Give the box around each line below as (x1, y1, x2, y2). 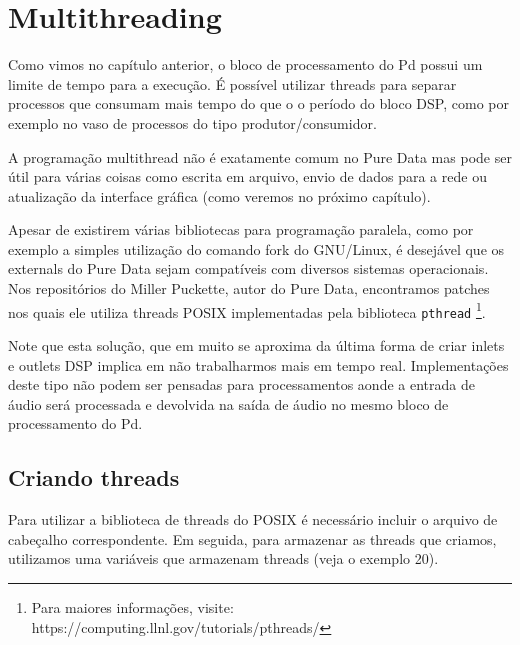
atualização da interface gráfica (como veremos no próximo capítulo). (8, 185, 431, 206)
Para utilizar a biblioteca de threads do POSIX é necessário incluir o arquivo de (8, 509, 498, 530)
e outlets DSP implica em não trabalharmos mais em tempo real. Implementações (8, 354, 509, 375)
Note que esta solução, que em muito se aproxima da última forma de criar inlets (8, 334, 505, 355)
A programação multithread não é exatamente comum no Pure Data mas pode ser (8, 146, 512, 167)
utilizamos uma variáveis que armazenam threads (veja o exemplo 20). (8, 548, 439, 569)
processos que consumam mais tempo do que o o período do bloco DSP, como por (8, 93, 509, 114)
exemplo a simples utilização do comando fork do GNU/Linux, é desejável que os (8, 238, 505, 259)
